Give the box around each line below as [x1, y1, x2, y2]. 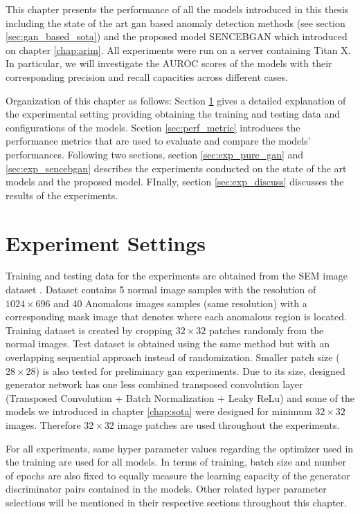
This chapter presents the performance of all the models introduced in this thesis [6, 2, 349, 16]
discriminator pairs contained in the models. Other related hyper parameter [6, 481, 327, 496]
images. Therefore [6, 417, 81, 432]
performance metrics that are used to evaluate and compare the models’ [6, 134, 311, 148]
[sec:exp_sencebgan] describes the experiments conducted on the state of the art [6, 160, 347, 175]
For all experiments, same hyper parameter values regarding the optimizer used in [6, 441, 354, 455]
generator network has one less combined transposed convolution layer [6, 377, 303, 392]
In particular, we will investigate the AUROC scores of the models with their [6, 56, 332, 71]
